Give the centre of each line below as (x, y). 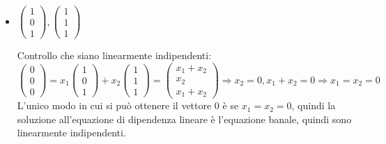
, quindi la (314, 105)
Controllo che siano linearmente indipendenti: (114, 55)
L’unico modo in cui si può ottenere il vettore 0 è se (128, 105)
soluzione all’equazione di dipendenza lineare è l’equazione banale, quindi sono (184, 119)
